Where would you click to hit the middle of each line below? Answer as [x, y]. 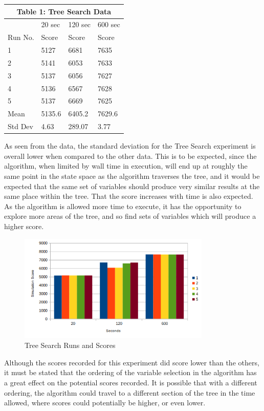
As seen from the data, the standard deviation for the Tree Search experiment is [130, 146]
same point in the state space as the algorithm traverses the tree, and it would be [132, 176]
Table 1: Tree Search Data [64, 11]
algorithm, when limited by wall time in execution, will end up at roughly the [126, 166]
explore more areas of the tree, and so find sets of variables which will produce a [130, 216]
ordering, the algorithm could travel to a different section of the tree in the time [130, 392]
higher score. [24, 226]
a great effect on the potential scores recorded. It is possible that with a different [131, 382]
